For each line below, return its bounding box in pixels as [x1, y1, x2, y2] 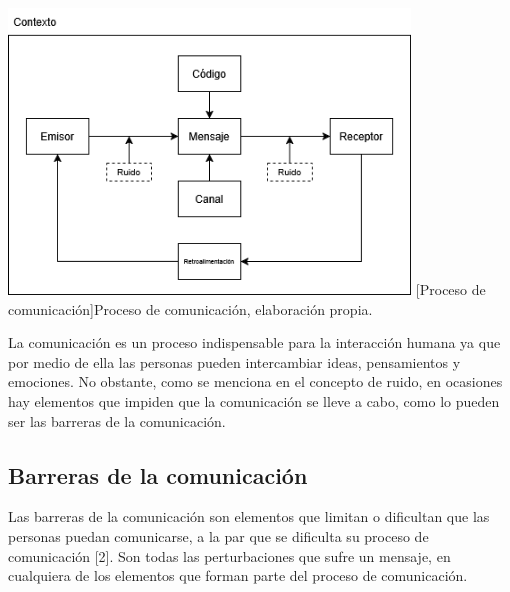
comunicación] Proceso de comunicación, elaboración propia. [8, 298, 373, 319]
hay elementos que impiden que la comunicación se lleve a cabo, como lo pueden [8, 390, 500, 411]
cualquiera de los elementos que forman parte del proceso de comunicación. [8, 565, 468, 586]
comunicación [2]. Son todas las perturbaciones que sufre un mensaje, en [8, 545, 451, 566]
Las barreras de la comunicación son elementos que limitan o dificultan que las [8, 506, 490, 527]
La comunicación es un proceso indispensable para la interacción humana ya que [8, 332, 501, 353]
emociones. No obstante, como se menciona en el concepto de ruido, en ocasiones [8, 371, 503, 392]
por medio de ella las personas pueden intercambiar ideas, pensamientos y [8, 351, 461, 372]
